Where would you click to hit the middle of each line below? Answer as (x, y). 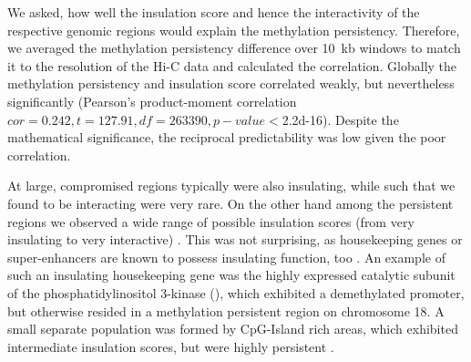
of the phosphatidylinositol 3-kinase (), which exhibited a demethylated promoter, (236, 292)
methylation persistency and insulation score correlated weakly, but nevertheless (231, 83)
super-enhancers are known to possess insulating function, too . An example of (226, 257)
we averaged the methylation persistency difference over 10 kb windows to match (234, 48)
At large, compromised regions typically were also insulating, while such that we (231, 186)
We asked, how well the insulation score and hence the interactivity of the (214, 12)
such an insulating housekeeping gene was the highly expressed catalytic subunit (231, 275)
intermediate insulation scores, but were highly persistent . (171, 346)
